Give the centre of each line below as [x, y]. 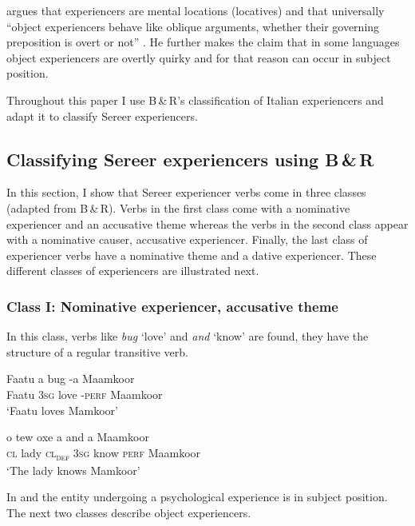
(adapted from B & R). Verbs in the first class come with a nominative [178, 207]
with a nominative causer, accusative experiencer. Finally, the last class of [187, 239]
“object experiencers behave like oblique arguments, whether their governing [193, 26]
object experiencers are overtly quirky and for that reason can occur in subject [199, 57]
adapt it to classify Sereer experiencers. [102, 116]
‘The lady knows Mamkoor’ [73, 470]
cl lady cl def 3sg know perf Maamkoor [104, 453]
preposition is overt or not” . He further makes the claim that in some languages [203, 42]
